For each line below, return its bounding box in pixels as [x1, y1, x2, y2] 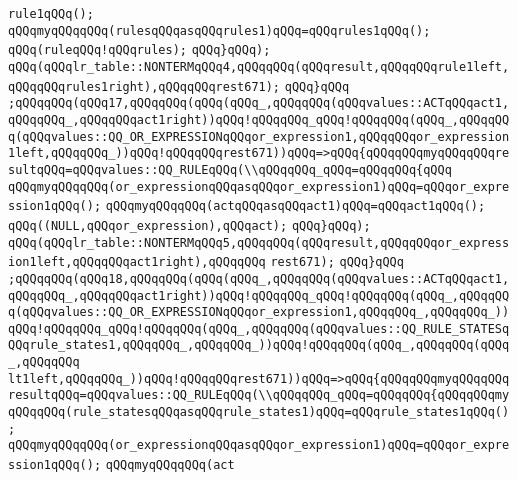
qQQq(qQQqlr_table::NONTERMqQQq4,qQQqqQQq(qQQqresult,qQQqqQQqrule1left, [8, 59, 510, 74]
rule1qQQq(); [8, 7, 94, 21]
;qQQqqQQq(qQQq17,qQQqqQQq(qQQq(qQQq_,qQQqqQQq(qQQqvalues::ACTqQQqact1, [8, 96, 510, 111]
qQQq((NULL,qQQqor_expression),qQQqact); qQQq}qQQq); [8, 218, 371, 233]
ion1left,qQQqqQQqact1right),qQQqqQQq [8, 255, 266, 270]
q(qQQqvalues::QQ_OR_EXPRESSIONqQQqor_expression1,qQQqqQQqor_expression [8, 129, 510, 144]
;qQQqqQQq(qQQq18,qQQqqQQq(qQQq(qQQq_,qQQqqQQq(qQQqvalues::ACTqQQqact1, [8, 271, 510, 286]
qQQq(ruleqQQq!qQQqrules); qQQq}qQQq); [8, 43, 271, 58]
